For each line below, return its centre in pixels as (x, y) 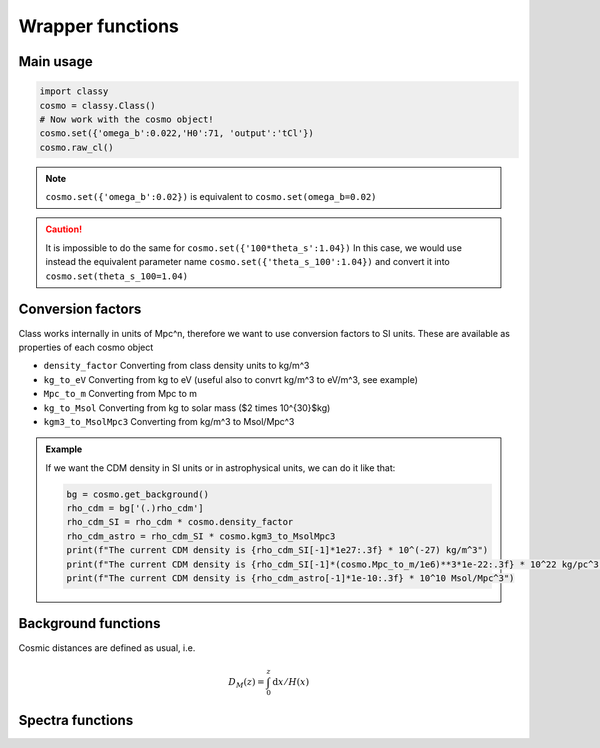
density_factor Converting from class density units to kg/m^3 (176, 366)
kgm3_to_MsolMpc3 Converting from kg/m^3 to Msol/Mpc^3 (169, 421)
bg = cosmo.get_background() (138, 494)
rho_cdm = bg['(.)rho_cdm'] (135, 508)
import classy (74, 91)
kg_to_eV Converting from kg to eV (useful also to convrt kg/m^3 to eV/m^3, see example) (231, 379)
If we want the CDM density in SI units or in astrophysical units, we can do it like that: (220, 467)
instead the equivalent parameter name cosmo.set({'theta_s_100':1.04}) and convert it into (247, 262)
